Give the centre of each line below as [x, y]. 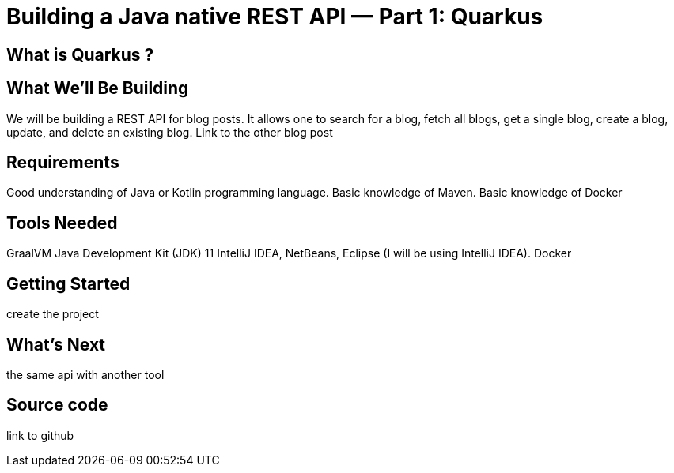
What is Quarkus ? [80, 54]
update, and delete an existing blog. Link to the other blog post [170, 132]
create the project [53, 314]
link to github [40, 435]
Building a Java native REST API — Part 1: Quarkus [275, 17]
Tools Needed [62, 223]
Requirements [63, 163]
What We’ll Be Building [98, 88]
